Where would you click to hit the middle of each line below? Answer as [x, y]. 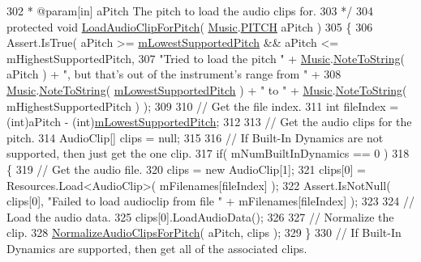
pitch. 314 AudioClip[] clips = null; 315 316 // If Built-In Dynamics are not [195, 137]
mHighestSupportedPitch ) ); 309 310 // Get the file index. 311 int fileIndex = [203, 106]
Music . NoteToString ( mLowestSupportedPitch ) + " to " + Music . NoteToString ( [207, 89]
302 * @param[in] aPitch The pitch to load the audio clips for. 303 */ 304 [190, 11]
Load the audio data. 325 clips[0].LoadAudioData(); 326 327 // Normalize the [200, 216]
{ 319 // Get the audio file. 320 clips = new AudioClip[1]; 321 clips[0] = [186, 169]
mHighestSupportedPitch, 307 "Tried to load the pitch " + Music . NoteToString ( [206, 58]
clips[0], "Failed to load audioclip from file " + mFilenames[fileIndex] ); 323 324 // [211, 201]
